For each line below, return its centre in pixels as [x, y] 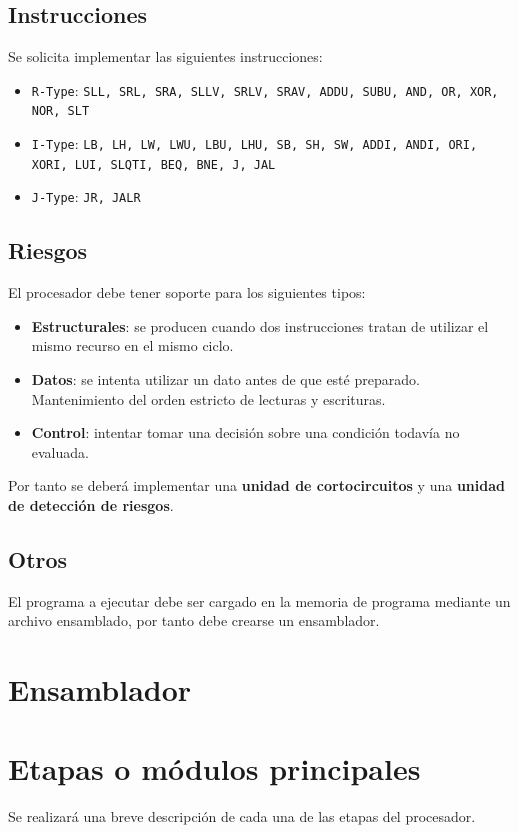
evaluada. [60, 451]
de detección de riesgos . [91, 505]
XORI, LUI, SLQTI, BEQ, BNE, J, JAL [153, 164]
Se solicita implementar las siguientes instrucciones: [165, 56]
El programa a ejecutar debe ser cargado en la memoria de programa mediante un [259, 600]
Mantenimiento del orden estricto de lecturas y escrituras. [208, 398]
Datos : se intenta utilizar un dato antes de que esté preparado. [225, 379]
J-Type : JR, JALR [86, 196]
